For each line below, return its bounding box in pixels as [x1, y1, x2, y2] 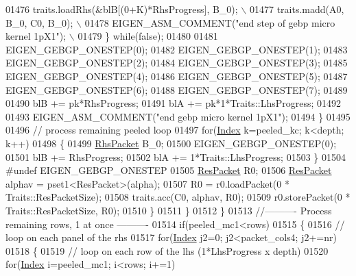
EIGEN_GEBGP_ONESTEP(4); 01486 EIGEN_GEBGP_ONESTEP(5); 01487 [5, 68, 348, 83]
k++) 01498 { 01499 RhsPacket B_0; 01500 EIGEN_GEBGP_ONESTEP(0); [5, 136, 337, 150]
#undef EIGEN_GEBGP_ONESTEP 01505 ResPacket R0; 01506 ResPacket [5, 163, 332, 177]
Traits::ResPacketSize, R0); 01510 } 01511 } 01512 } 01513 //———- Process [5, 203, 332, 217]
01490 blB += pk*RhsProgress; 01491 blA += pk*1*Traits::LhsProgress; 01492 [5, 96, 342, 110]
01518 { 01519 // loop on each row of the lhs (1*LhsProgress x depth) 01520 [5, 243, 329, 258]
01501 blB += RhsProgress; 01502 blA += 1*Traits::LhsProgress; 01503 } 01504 [5, 149, 346, 164]
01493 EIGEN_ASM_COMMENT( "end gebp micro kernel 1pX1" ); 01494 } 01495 [5, 109, 351, 123]
